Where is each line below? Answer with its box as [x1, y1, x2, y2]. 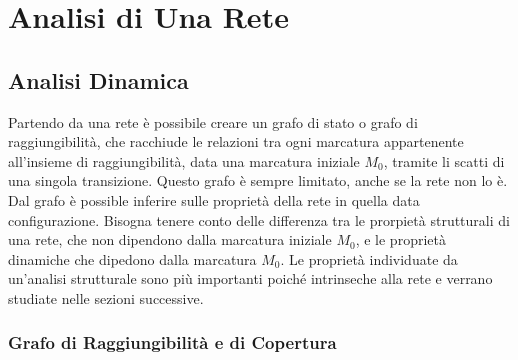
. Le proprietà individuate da [280, 248, 458, 269]
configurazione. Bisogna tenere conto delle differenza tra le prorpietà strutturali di [8, 209, 510, 230]
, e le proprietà [355, 229, 446, 250]
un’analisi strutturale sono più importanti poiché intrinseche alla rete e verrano [8, 268, 493, 289]
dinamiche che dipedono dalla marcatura [8, 248, 257, 269]
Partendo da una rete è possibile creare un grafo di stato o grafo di [8, 111, 418, 132]
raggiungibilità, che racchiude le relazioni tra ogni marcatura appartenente [8, 131, 464, 152]
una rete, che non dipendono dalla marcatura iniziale [8, 229, 332, 250]
